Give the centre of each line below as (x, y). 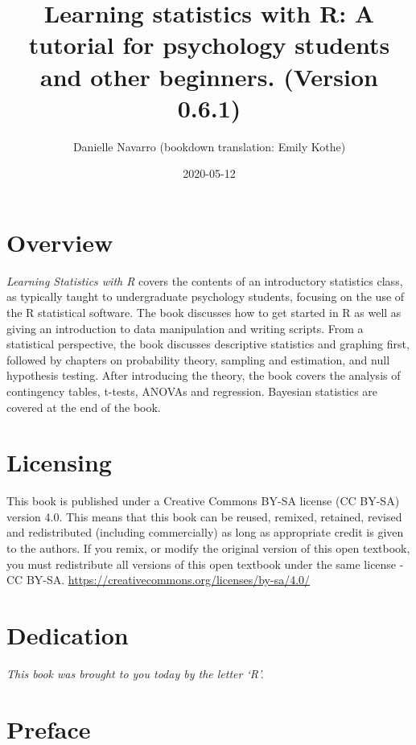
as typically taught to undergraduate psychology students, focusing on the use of (206, 296)
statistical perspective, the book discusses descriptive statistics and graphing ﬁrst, (208, 344)
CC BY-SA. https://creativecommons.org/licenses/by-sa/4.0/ (159, 580)
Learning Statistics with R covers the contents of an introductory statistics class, (205, 280)
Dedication (68, 635)
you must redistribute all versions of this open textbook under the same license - (205, 564)
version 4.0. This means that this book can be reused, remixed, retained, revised (204, 516)
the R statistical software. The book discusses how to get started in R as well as (204, 312)
